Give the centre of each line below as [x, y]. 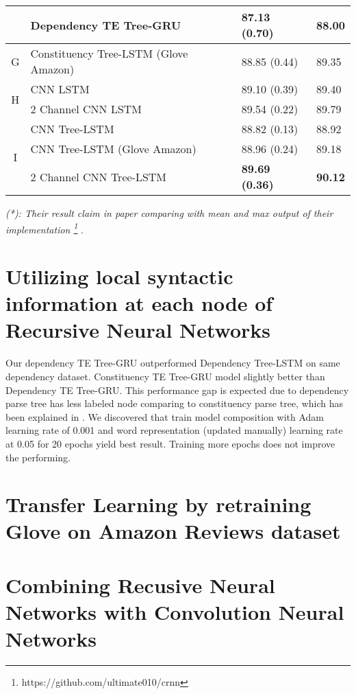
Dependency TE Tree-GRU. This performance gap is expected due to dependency [177, 390]
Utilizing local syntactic [119, 276]
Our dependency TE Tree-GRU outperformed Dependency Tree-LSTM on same [173, 363]
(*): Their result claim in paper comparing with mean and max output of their [169, 213]
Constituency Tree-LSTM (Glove [109, 53]
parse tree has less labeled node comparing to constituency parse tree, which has [175, 403]
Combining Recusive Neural [140, 585]
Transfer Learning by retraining [158, 504]
